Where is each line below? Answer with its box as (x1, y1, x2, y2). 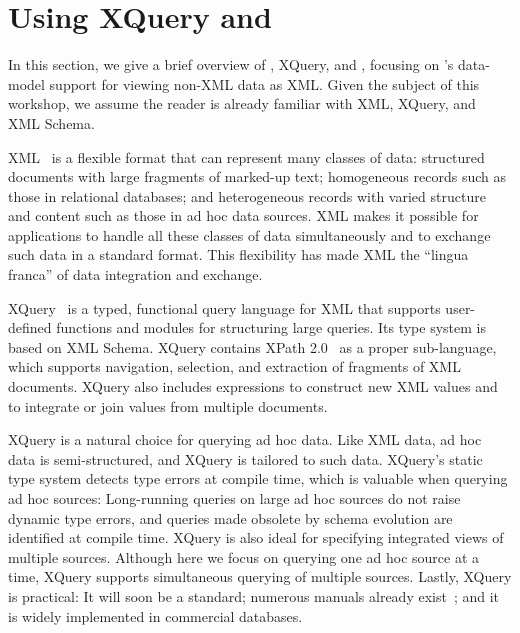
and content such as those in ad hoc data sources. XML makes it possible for (8, 205, 479, 226)
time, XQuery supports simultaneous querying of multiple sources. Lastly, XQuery (8, 566, 512, 587)
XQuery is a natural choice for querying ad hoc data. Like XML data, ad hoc (8, 429, 482, 450)
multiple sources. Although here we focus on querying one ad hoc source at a (8, 546, 480, 567)
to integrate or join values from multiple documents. (8, 395, 328, 416)
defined (8, 317, 52, 338)
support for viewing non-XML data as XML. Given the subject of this (49, 73, 480, 94)
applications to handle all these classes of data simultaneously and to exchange (8, 224, 491, 245)
